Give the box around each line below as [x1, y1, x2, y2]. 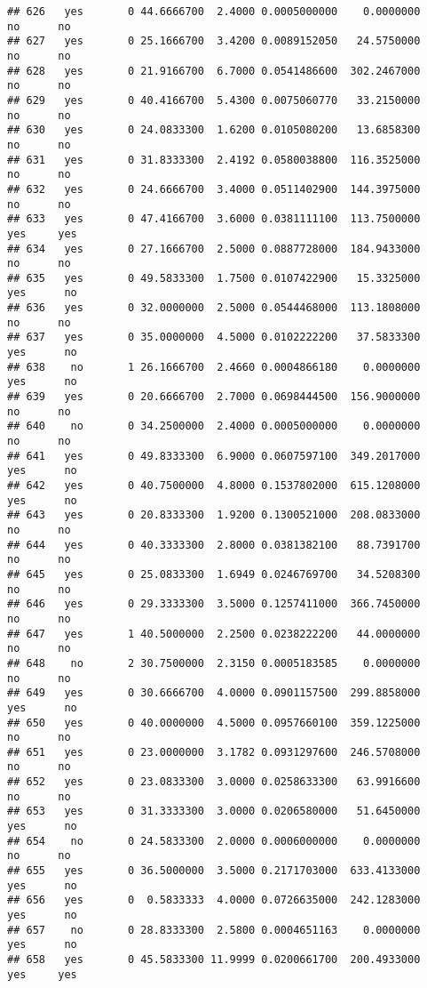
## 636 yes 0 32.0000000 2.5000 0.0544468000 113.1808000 [7, 301, 421, 315]
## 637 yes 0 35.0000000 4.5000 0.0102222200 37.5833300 [7, 331, 421, 344]
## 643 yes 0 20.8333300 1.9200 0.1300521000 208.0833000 [7, 509, 421, 522]
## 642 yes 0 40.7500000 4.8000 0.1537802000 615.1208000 [7, 479, 421, 492]
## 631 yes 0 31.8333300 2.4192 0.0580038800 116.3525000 [7, 153, 421, 166]
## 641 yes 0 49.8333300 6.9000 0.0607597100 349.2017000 [7, 449, 421, 462]
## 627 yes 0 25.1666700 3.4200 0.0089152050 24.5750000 [7, 35, 421, 48]
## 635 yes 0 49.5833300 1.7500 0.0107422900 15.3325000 [7, 271, 421, 285]
